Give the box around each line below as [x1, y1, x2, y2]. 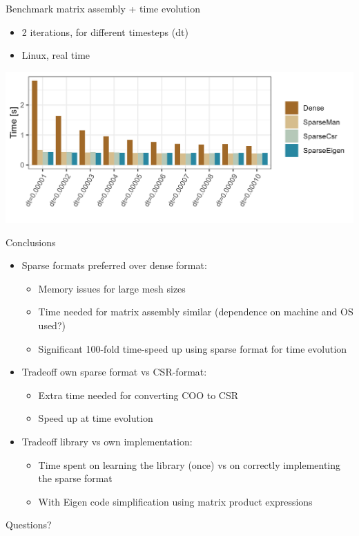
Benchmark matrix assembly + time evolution [6, 1, 200, 15]
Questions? [6, 517, 52, 532]
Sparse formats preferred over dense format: [21, 258, 207, 272]
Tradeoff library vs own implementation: [21, 434, 193, 448]
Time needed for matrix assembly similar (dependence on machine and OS [38, 304, 353, 319]
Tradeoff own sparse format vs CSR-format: [21, 364, 207, 379]
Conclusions [6, 234, 56, 249]
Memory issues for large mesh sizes [38, 281, 186, 295]
